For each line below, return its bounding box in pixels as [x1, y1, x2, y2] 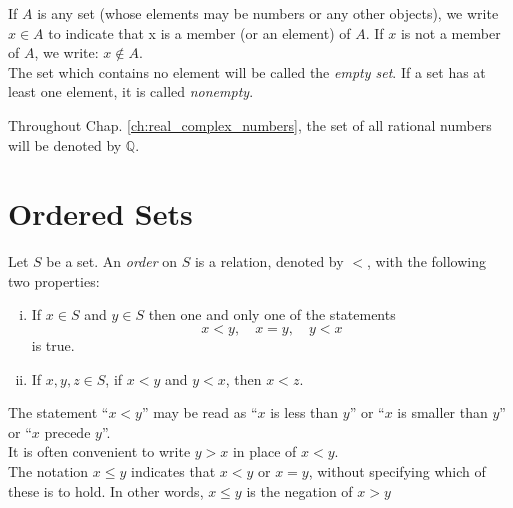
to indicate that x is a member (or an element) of [48, 22, 351, 43]
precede [44, 421, 91, 442]
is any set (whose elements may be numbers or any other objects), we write [37, 3, 499, 23]
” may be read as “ [141, 402, 258, 423]
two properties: [8, 270, 100, 291]
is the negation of [246, 480, 353, 501]
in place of [232, 441, 297, 462]
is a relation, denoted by [194, 251, 344, 272]
